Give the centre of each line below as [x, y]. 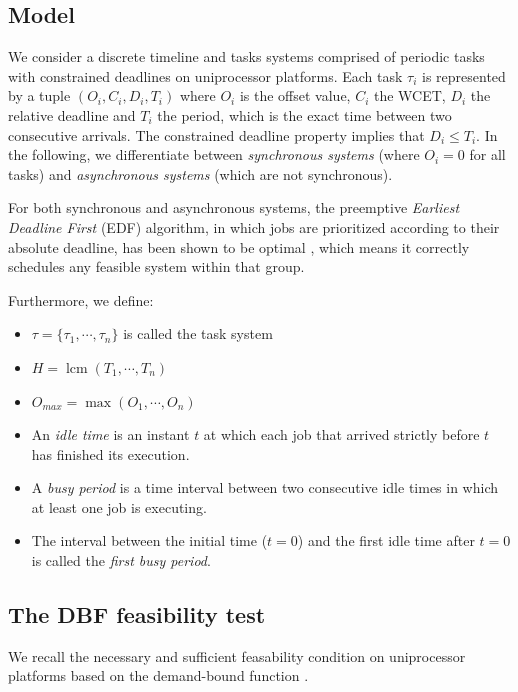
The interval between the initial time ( [149, 540]
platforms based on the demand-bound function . [158, 675]
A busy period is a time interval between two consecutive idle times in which [265, 487]
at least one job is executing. [119, 506]
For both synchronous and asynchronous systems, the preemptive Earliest [234, 207]
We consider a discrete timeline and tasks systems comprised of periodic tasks [246, 56]
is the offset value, [295, 95]
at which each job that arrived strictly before [341, 434]
